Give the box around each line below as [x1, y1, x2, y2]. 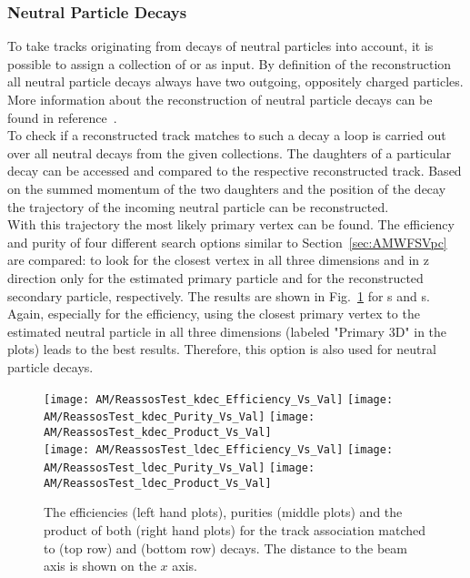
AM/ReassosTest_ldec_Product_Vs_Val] [44, 476, 272, 490]
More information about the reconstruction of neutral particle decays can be [7, 90, 433, 108]
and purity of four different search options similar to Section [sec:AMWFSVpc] [7, 232, 447, 251]
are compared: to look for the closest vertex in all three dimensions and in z [7, 250, 430, 269]
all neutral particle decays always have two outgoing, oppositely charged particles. [7, 72, 464, 91]
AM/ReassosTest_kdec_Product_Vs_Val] [44, 425, 272, 439]
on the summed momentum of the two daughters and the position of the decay [7, 178, 446, 198]
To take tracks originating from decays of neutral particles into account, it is [7, 36, 434, 56]
